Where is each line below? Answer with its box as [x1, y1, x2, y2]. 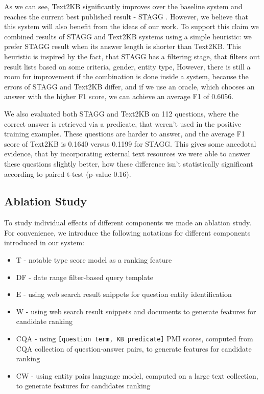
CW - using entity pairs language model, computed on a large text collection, [16, 370, 258, 381]
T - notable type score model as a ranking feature [16, 254, 172, 265]
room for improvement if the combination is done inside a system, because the [4, 71, 249, 82]
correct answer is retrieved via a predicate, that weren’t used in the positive [4, 118, 242, 129]
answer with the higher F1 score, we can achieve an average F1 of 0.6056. [4, 91, 234, 102]
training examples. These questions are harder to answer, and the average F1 [4, 128, 245, 139]
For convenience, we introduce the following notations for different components [4, 227, 251, 238]
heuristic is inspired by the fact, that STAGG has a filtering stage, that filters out [4, 51, 260, 61]
